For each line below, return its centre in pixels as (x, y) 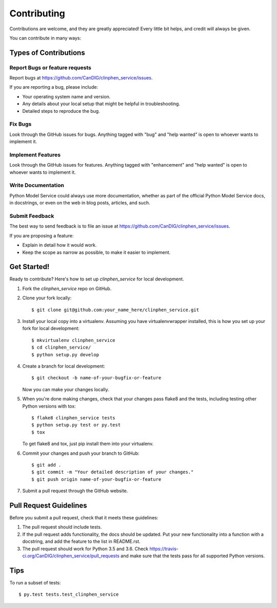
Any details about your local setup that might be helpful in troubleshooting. (101, 104)
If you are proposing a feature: (42, 235)
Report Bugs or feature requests (51, 68)
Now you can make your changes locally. (66, 389)
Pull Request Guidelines (48, 505)
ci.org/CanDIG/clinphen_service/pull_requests (71, 556)
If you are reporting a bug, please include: (54, 87)
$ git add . (46, 465)
